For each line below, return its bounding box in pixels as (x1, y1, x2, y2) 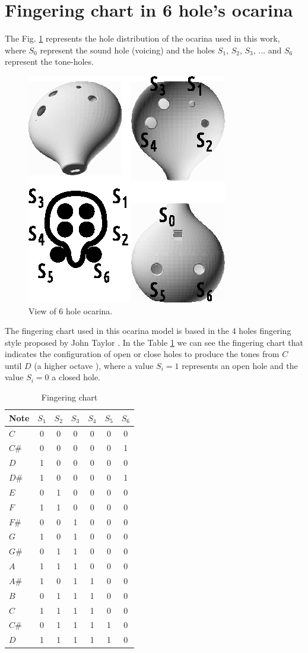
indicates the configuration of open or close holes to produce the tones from (5, 348, 280, 360)
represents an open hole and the (182, 359, 298, 371)
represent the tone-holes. (5, 55, 94, 68)
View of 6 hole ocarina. (28, 304, 113, 317)
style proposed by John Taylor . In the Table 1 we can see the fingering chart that (5, 336, 304, 348)
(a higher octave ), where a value (34, 359, 154, 371)
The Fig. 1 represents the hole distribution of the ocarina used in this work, (5, 32, 280, 45)
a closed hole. (52, 371, 100, 383)
